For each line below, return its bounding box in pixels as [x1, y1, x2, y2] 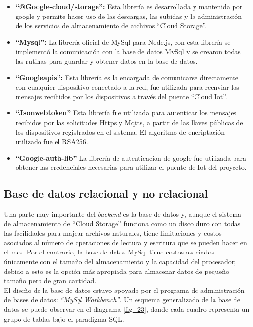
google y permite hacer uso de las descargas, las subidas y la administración [15, 11, 242, 21]
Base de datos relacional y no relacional [4, 186, 208, 201]
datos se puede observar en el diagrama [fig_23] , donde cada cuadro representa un [4, 304, 250, 314]
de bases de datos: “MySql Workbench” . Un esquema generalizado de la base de [4, 294, 240, 305]
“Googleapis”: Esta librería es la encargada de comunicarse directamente [15, 72, 238, 82]
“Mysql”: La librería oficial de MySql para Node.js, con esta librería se [15, 36, 231, 47]
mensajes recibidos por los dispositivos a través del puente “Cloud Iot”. [15, 91, 227, 101]
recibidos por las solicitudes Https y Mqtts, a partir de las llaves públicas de [15, 117, 243, 127]
